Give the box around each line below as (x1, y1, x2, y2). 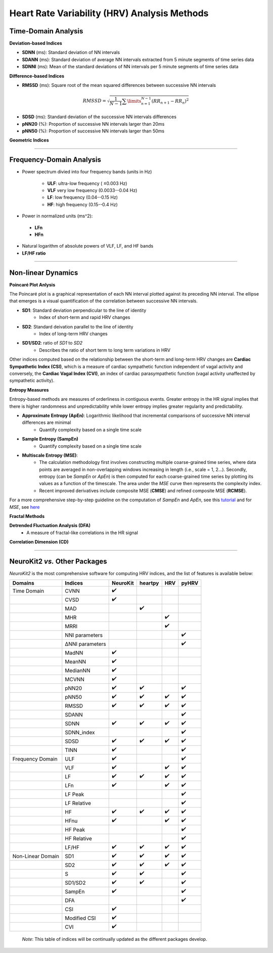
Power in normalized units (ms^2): (22, 213, 93, 219)
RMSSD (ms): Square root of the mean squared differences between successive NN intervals (22, 82, 216, 88)
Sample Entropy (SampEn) (22, 436, 78, 442)
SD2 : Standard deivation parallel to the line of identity (22, 323, 133, 329)
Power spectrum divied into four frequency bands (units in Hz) (22, 169, 152, 175)
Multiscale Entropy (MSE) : (22, 452, 78, 458)
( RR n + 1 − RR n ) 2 (151, 98, 189, 105)
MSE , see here (9, 504, 40, 510)
